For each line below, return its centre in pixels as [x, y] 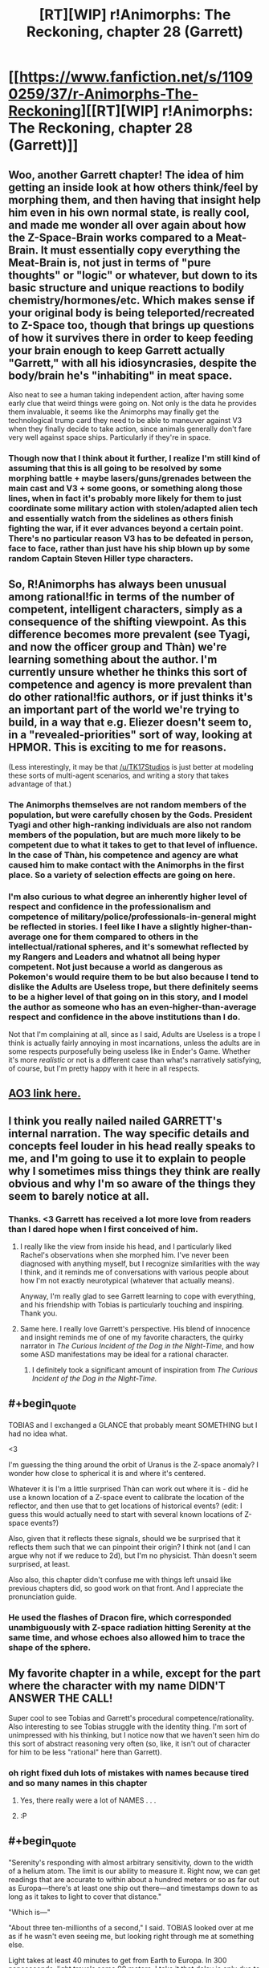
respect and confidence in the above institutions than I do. [124, 1017]
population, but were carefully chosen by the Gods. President [130, 815]
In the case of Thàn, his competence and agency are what [123, 855]
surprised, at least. [39, 1564]
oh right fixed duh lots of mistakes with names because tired [129, 1773]
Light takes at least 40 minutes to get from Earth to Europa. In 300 [118, 1961]
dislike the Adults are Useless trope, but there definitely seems [133, 986]
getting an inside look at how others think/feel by [133, 187]
